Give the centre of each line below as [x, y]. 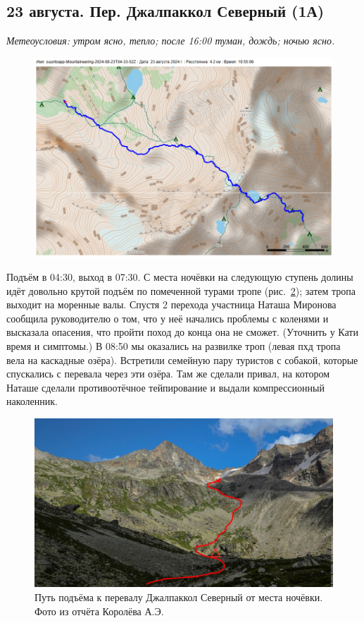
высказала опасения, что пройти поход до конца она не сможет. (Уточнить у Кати [182, 332]
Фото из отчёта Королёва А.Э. [99, 611]
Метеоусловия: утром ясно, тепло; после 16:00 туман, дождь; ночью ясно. [171, 41]
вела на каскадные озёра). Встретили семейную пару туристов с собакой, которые [182, 359]
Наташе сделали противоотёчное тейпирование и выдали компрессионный [165, 387]
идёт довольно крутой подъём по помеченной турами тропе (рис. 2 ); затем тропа [181, 290]
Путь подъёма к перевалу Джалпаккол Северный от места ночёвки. [179, 597]
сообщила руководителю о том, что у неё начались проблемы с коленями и [168, 318]
